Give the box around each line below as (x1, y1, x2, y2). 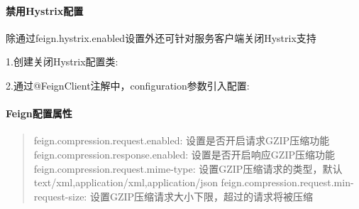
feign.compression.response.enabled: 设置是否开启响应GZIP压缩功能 (33, 146, 335, 161)
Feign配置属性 (6, 106, 72, 121)
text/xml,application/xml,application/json (33, 175, 218, 190)
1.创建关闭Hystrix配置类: (6, 54, 118, 69)
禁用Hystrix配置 (6, 3, 84, 18)
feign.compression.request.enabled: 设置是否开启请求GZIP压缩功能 (33, 133, 330, 148)
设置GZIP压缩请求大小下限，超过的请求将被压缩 (89, 188, 314, 203)
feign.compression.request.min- (221, 175, 354, 190)
